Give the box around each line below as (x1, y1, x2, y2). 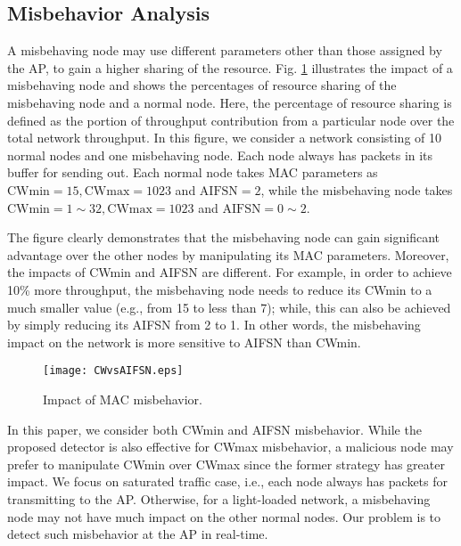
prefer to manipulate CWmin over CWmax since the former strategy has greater (7, 454, 445, 473)
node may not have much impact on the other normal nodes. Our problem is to (7, 507, 441, 526)
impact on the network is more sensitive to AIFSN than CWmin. (7, 332, 361, 351)
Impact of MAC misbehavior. (43, 389, 203, 408)
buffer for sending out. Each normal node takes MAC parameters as (7, 163, 378, 182)
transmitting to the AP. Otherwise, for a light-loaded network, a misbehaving (7, 489, 431, 508)
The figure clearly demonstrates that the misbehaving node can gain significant (7, 228, 440, 247)
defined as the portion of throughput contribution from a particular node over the (7, 110, 455, 129)
